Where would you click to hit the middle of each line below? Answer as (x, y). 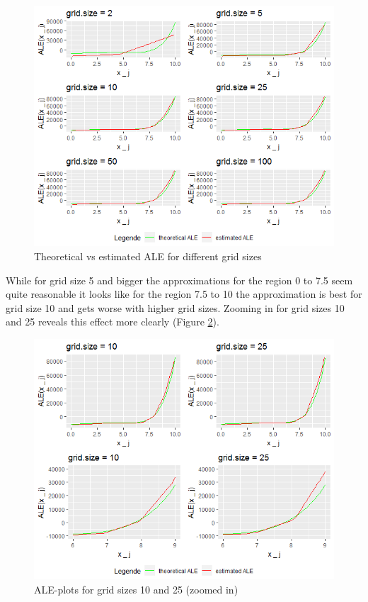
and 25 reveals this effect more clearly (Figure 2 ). (113, 322)
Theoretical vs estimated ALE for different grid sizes (148, 256)
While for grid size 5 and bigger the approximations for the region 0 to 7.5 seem (179, 280)
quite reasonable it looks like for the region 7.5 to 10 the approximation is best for (184, 294)
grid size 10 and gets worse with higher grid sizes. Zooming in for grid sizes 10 (175, 307)
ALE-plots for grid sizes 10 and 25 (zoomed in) (136, 590)
